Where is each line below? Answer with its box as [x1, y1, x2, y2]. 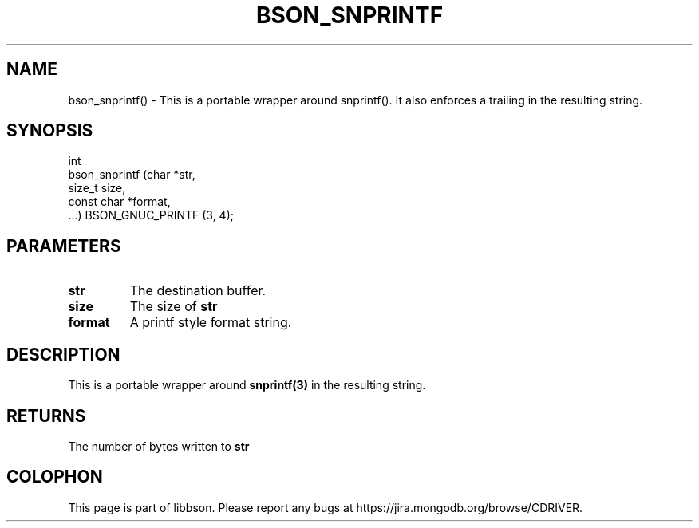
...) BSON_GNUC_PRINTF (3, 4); [68, 208, 234, 223]
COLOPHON [6, 467, 103, 487]
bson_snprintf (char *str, [68, 167, 195, 182]
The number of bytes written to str [68, 439, 250, 453]
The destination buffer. [129, 282, 267, 299]
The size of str [129, 298, 218, 315]
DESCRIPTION [6, 344, 120, 364]
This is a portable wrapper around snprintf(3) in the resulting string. [68, 378, 426, 392]
